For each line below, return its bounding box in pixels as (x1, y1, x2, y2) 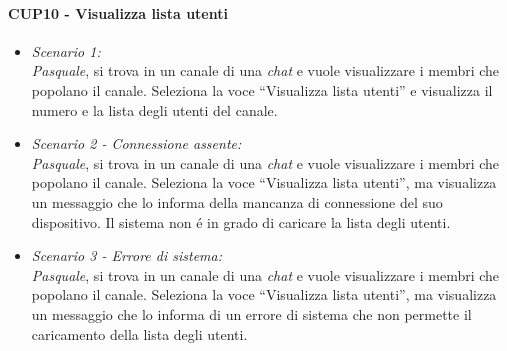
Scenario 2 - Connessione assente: (31, 133, 242, 154)
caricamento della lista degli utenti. (31, 323, 248, 344)
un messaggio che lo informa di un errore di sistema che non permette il (31, 303, 472, 324)
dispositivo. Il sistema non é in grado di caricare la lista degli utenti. (31, 211, 451, 232)
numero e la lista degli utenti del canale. (31, 99, 278, 120)
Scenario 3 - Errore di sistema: (31, 245, 223, 266)
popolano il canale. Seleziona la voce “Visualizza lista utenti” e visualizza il (31, 79, 493, 100)
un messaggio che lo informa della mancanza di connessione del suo (31, 191, 443, 212)
